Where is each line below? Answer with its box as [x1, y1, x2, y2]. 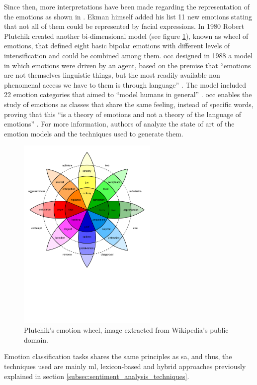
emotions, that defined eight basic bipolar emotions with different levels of [4, 40, 230, 51]
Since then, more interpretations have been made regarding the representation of [4, 1, 250, 11]
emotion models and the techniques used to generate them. [4, 128, 183, 138]
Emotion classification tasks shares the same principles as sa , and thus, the [4, 351, 232, 362]
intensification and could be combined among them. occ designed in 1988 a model [4, 50, 253, 60]
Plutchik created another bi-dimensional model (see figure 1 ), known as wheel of [4, 30, 249, 41]
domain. [24, 334, 49, 345]
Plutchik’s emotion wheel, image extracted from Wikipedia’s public [24, 325, 229, 335]
